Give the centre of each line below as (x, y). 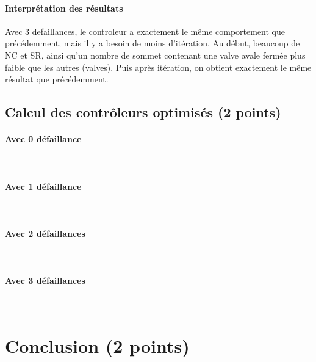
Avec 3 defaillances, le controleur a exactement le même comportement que (145, 31)
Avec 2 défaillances (45, 233)
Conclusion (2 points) (97, 346)
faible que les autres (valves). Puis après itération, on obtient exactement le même (158, 67)
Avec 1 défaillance (43, 186)
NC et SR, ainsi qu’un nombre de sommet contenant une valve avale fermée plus (155, 55)
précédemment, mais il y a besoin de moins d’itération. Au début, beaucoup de (153, 43)
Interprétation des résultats (64, 8)
